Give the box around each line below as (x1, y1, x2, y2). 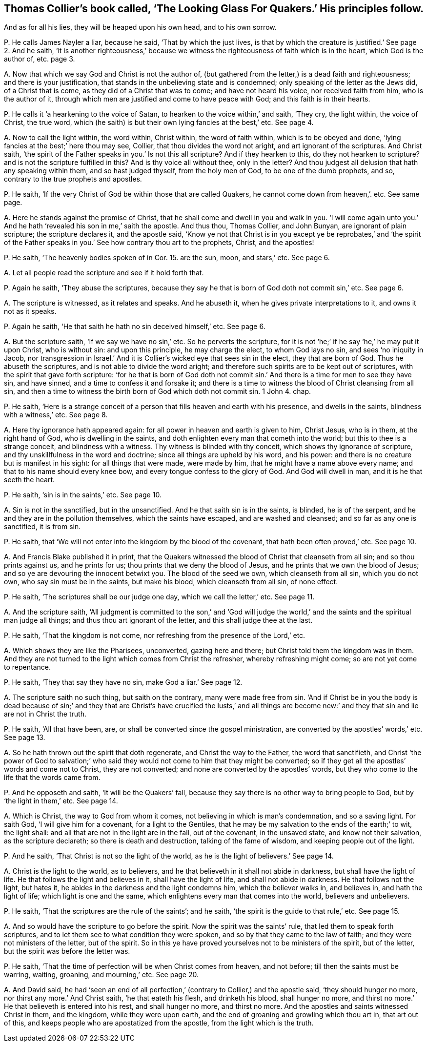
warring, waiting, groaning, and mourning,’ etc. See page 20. (4, 970, 199, 979)
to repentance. (4, 663, 51, 672)
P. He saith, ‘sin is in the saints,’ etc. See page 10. (4, 491, 162, 499)
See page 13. (4, 733, 45, 742)
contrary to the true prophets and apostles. (4, 175, 142, 184)
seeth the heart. (4, 475, 55, 484)
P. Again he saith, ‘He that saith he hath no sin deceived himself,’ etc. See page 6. (4, 322, 265, 331)
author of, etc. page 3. (4, 55, 75, 63)
